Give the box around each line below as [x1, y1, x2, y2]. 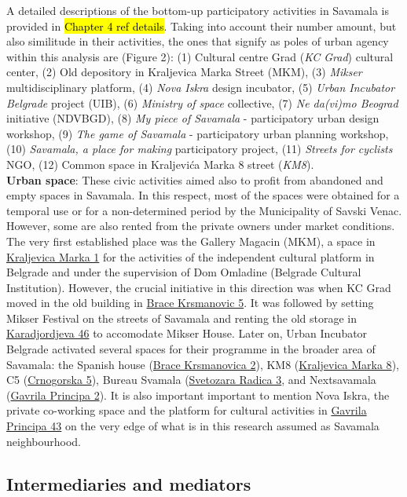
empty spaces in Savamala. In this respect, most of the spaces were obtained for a [6, 187, 400, 203]
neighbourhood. [6, 433, 81, 449]
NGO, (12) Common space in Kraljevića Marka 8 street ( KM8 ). [6, 155, 314, 172]
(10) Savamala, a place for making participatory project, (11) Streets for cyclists [6, 141, 393, 157]
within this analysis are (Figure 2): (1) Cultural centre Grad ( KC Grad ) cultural [6, 48, 394, 64]
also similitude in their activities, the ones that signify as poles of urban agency [6, 33, 389, 49]
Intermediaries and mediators [6, 471, 251, 495]
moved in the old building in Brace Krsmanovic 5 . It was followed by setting [6, 294, 374, 311]
